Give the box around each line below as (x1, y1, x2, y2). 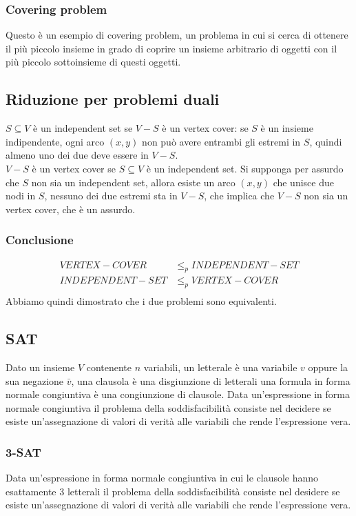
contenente (86, 360, 132, 375)
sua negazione (6, 373, 64, 388)
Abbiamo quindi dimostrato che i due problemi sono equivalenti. (6, 294, 277, 308)
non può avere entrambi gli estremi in (142, 134, 301, 148)
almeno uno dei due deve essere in (6, 148, 149, 162)
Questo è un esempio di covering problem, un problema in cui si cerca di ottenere (6, 28, 348, 42)
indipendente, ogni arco (6, 134, 105, 148)
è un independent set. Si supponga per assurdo (146, 161, 344, 175)
